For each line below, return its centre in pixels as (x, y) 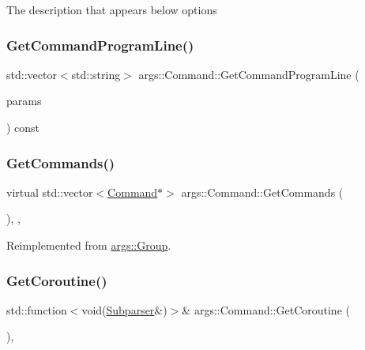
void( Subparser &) (124, 309)
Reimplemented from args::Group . (89, 245)
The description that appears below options (112, 9)
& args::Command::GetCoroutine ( (266, 309)
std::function (37, 309)
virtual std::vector (50, 192)
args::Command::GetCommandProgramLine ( (249, 74)
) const (23, 127)
